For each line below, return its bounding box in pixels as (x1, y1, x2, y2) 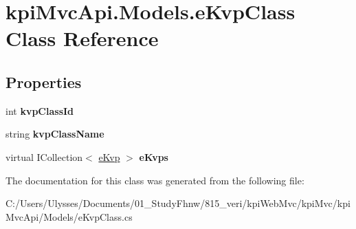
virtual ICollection (5, 149, 83, 164)
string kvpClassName (5, 127, 104, 141)
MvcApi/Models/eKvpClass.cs (5, 209, 133, 223)
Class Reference (5, 24, 159, 52)
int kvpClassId (5, 103, 74, 118)
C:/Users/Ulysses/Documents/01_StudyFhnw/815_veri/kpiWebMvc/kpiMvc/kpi (5, 196, 351, 210)
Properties (5, 71, 82, 92)
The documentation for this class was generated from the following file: (5, 173, 304, 187)
